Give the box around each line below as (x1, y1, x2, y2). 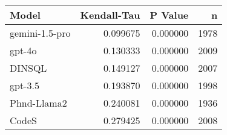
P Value (150, 8, 189, 22)
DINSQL (10, 61, 47, 75)
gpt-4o (10, 43, 37, 57)
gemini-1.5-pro (10, 26, 71, 40)
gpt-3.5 (10, 78, 39, 92)
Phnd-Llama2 (10, 96, 67, 110)
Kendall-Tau (80, 8, 140, 22)
